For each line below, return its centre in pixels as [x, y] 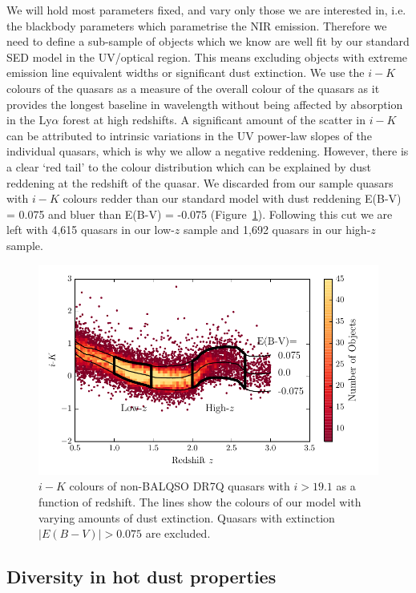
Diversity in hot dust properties [141, 577]
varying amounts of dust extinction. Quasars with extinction [187, 517]
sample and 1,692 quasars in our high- [277, 230]
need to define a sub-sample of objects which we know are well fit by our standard [208, 41]
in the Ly [29, 120]
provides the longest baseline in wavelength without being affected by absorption [205, 104]
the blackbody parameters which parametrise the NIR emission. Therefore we [197, 25]
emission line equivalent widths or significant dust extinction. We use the [186, 73]
